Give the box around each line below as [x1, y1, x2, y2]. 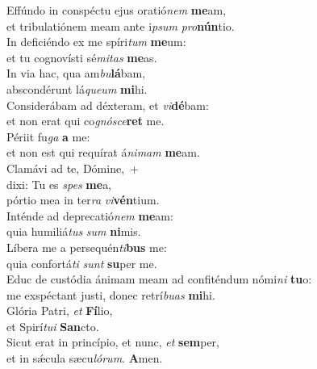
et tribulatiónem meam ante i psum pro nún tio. [6, 17, 235, 34]
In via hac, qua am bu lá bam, [6, 65, 146, 82]
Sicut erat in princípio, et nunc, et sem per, [6, 333, 219, 350]
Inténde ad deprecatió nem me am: [6, 207, 173, 224]
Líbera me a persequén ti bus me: [6, 238, 167, 255]
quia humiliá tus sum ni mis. [6, 223, 141, 240]
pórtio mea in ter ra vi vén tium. [6, 191, 160, 208]
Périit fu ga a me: [6, 128, 90, 145]
